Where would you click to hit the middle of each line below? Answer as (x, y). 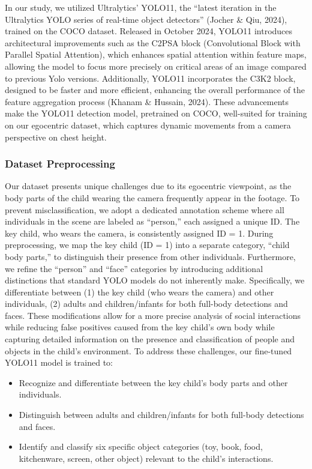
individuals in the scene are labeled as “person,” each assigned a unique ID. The (152, 221)
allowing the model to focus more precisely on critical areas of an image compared (156, 66)
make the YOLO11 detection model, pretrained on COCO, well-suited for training (156, 113)
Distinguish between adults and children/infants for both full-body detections (161, 415)
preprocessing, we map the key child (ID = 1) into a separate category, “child (147, 245)
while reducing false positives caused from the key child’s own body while (140, 327)
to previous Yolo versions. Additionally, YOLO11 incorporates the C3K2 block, (150, 78)
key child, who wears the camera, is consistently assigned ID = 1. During (139, 233)
